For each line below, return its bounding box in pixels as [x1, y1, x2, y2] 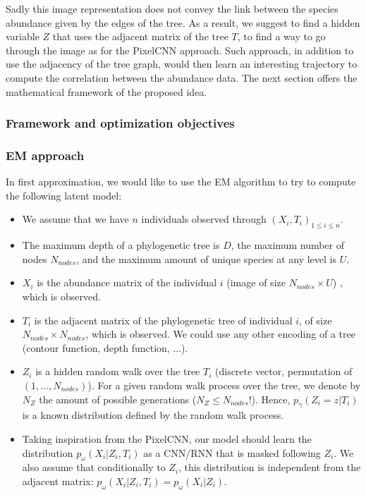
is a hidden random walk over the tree [35, 364, 200, 379]
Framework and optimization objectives [6, 114, 235, 132]
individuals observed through [141, 212, 267, 226]
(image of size [226, 275, 286, 290]
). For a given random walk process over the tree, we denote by [87, 377, 361, 392]
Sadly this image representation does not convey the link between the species [6, 1, 338, 16]
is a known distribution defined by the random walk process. [22, 408, 284, 422]
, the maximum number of [231, 238, 345, 252]
